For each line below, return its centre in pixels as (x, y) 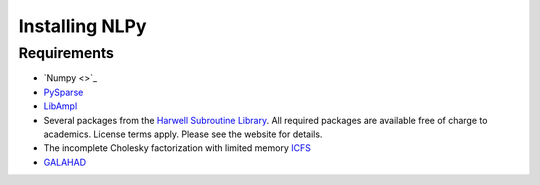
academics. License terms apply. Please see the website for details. (183, 134)
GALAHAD (65, 162)
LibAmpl (60, 106)
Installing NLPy (82, 26)
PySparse (63, 92)
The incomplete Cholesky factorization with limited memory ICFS (177, 148)
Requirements (66, 53)
